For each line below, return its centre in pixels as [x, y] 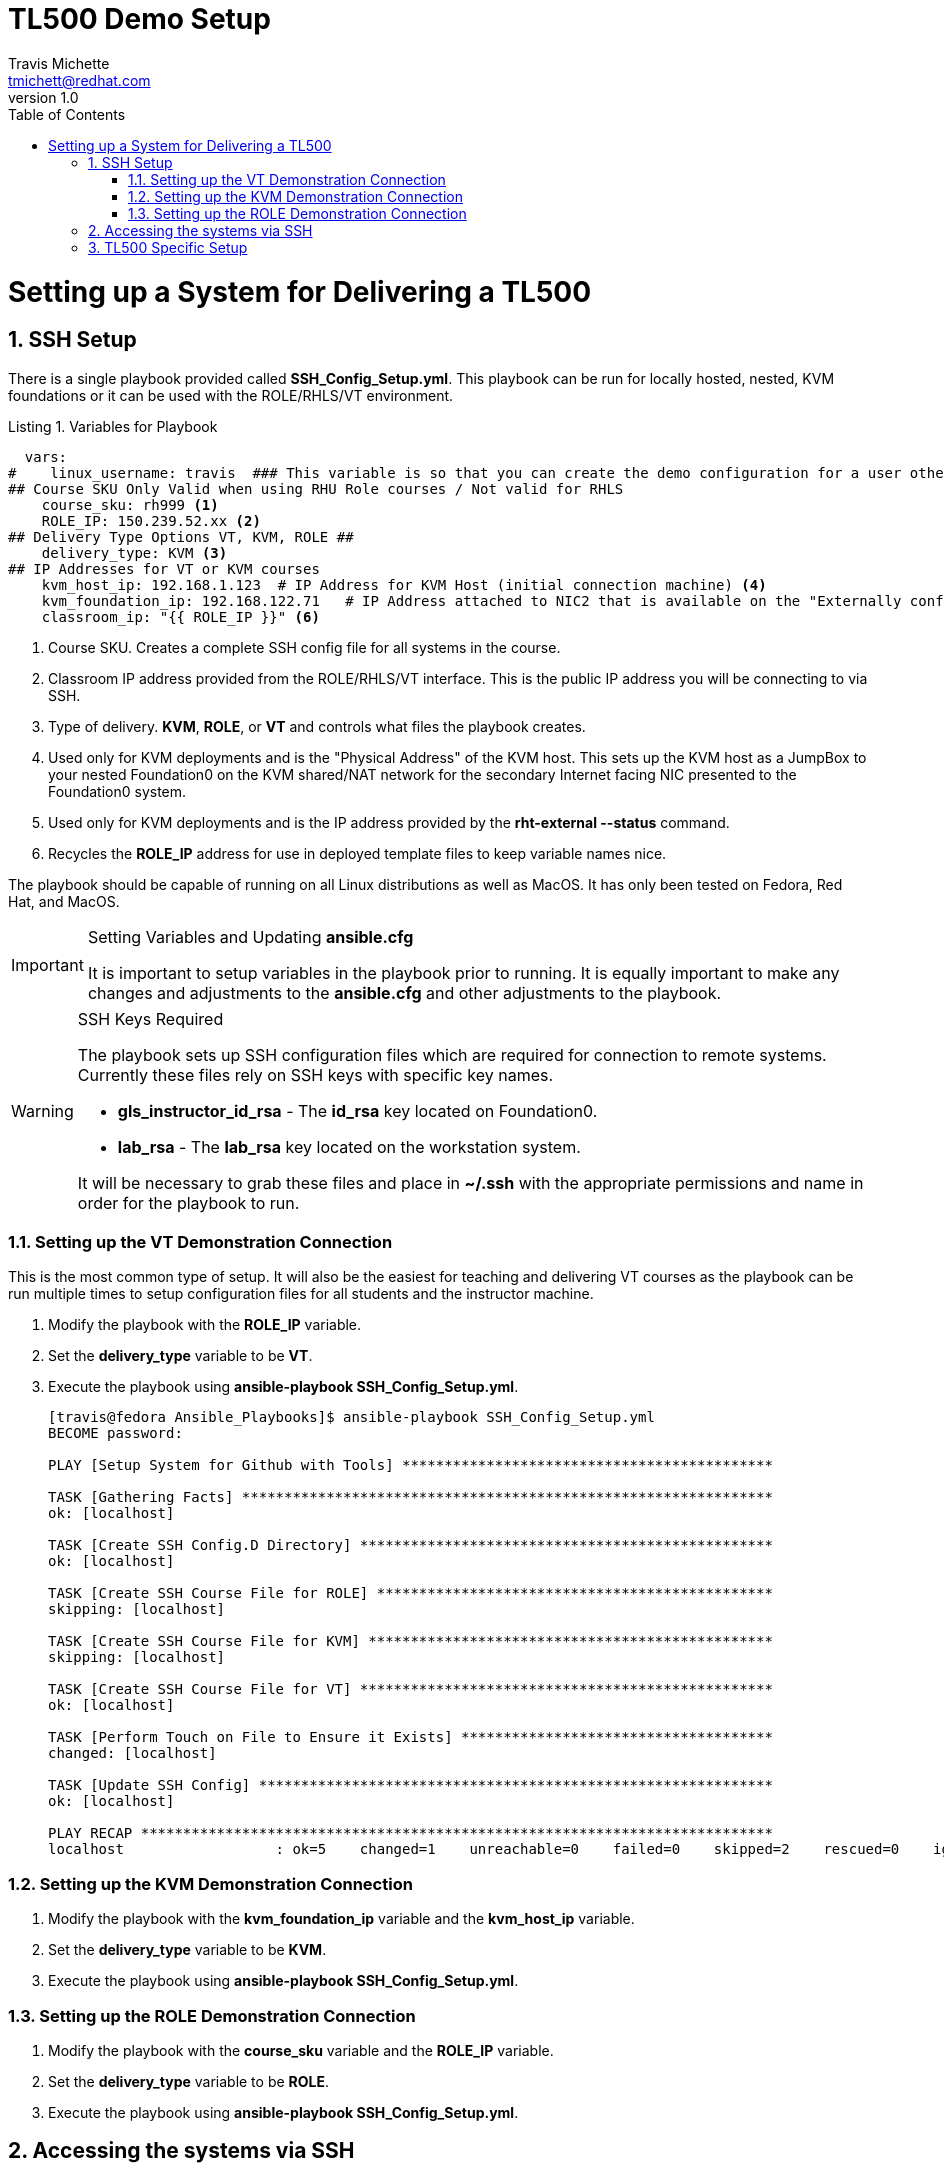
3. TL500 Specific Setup [168, 247]
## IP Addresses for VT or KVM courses [164, 568]
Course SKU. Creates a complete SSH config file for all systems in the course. [304, 647]
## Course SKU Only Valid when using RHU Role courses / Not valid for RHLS [316, 488]
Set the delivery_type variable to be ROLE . [189, 2081]
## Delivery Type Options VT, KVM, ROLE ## [181, 536]
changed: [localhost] [132, 1753]
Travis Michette [59, 63]
